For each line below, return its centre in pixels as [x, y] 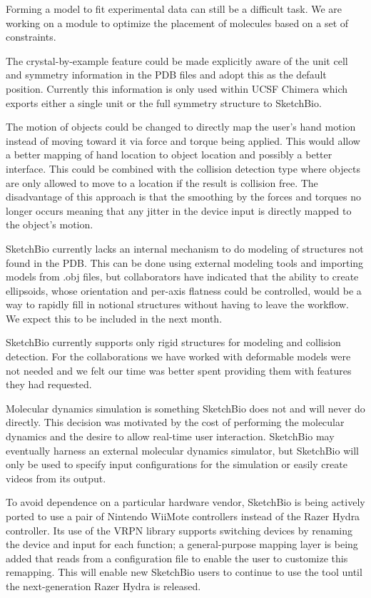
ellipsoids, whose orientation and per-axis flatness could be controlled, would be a [184, 290]
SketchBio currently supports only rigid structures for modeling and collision [173, 342]
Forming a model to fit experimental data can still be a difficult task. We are [174, 9]
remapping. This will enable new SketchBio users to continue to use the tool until [184, 572]
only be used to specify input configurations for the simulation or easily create [177, 464]
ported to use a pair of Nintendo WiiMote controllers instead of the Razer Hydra [183, 516]
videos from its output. [56, 478]
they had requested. [49, 384]
